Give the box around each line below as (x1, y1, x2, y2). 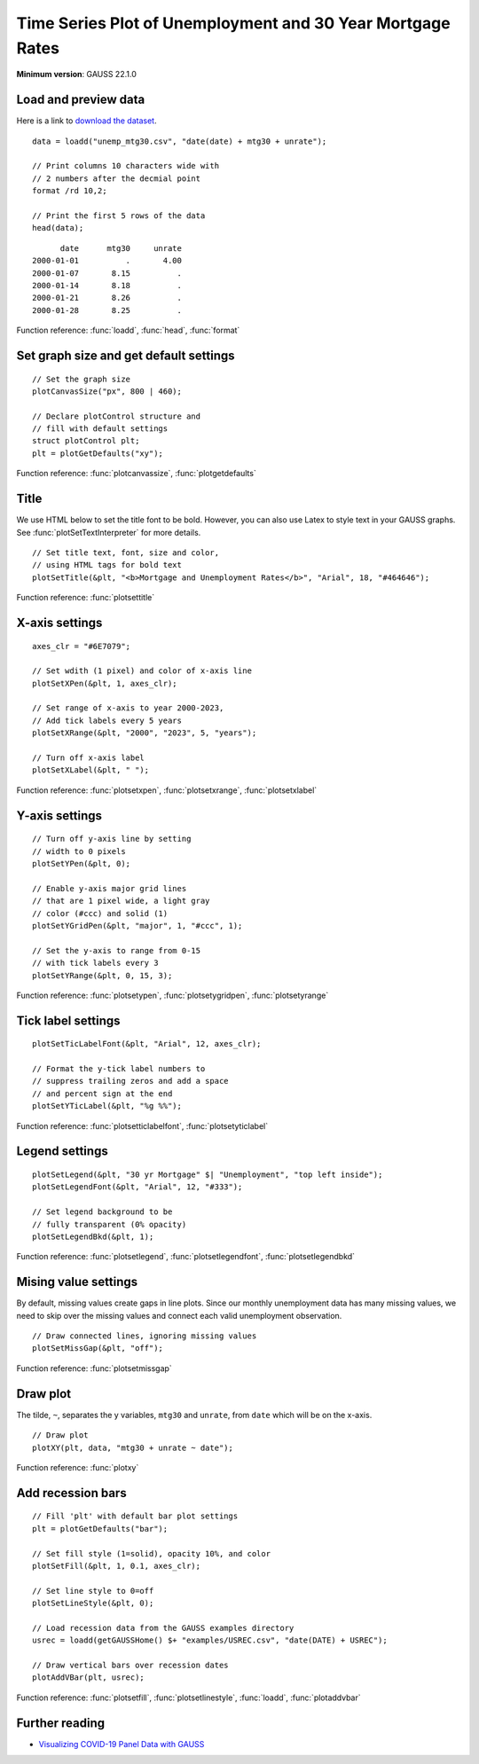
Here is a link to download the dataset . (16, 115, 157, 126)
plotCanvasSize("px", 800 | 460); (32, 386, 182, 396)
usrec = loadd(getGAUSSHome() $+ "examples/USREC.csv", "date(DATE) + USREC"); (32, 1635, 388, 1645)
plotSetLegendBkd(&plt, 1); (32, 1232, 154, 1242)
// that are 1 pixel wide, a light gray (32, 896, 210, 906)
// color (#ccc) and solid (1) (32, 908, 169, 918)
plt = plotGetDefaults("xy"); (32, 448, 164, 459)
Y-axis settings (16, 808, 102, 823)
